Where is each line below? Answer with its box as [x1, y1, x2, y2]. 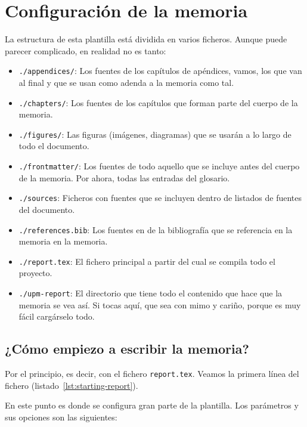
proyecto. [18, 267, 52, 279]
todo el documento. [18, 140, 89, 152]
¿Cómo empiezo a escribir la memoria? [5, 339, 249, 358]
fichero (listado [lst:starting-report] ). [5, 379, 138, 391]
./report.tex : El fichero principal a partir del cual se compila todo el [18, 255, 275, 267]
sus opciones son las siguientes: [5, 410, 117, 423]
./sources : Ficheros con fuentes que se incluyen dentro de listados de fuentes [18, 191, 302, 204]
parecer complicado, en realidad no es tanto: [5, 44, 166, 57]
